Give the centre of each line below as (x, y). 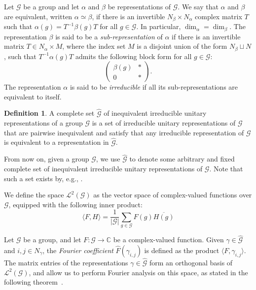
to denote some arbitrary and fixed (182, 159)
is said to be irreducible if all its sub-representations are (154, 87)
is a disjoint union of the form (182, 46)
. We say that (198, 6)
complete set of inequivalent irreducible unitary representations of (103, 168)
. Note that (226, 168)
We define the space (34, 195)
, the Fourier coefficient (78, 250)
